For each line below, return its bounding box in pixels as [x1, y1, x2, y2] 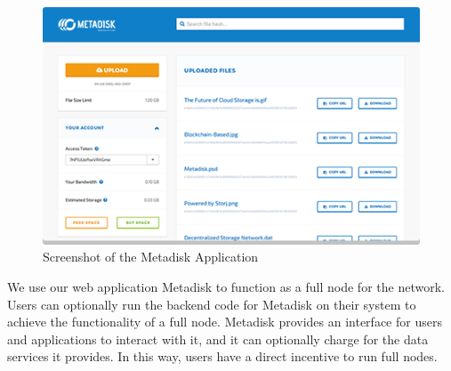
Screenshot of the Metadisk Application [43, 247, 259, 266]
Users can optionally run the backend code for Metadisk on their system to [7, 294, 416, 313]
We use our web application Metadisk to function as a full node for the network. [7, 277, 445, 295]
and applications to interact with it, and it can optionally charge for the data [7, 329, 429, 348]
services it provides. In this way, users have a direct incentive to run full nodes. [7, 347, 438, 366]
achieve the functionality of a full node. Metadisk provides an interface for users [7, 312, 442, 331]
